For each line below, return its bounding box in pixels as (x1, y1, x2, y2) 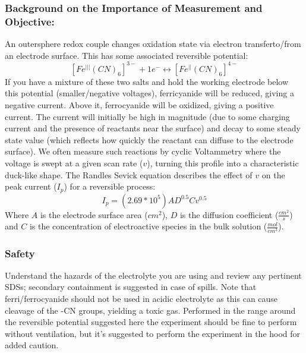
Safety (5, 245, 35, 260)
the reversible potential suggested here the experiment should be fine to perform (5, 316, 297, 328)
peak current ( (5, 180, 57, 193)
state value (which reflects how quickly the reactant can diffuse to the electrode (5, 133, 294, 146)
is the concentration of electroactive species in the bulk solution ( (29, 220, 267, 232)
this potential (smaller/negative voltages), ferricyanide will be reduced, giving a (5, 87, 294, 99)
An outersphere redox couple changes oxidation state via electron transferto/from (5, 37, 301, 50)
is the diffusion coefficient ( (179, 208, 279, 220)
